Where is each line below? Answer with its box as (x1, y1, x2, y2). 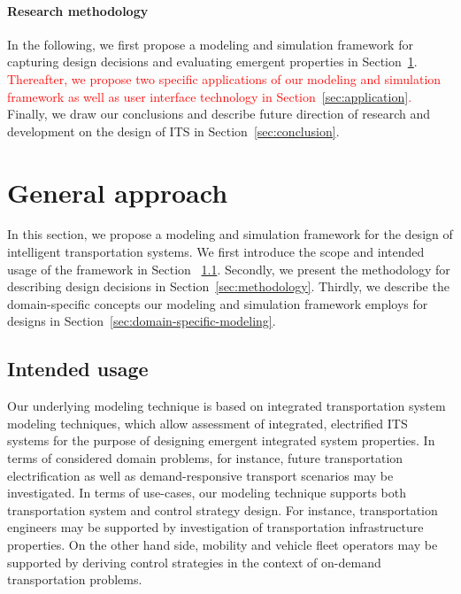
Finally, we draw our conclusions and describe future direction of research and (7, 104, 430, 123)
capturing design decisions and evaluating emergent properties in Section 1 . (7, 52, 418, 71)
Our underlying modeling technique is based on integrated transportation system (7, 397, 446, 415)
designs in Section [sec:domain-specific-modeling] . (7, 312, 276, 330)
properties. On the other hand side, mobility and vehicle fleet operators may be (7, 536, 438, 553)
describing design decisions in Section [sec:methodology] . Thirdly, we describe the (7, 277, 449, 296)
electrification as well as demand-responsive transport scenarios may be (7, 466, 394, 484)
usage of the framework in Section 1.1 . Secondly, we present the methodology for (7, 259, 450, 278)
